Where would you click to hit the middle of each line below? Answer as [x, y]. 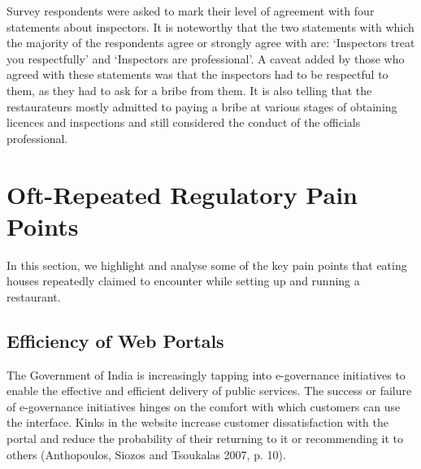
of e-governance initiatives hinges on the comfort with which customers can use [204, 406]
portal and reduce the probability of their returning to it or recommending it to [205, 439]
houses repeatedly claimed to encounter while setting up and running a [183, 281]
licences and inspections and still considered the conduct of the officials [184, 122]
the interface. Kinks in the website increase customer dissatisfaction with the [198, 422]
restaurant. [34, 296]
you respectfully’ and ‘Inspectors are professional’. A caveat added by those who [206, 58]
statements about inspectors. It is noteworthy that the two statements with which [210, 26]
